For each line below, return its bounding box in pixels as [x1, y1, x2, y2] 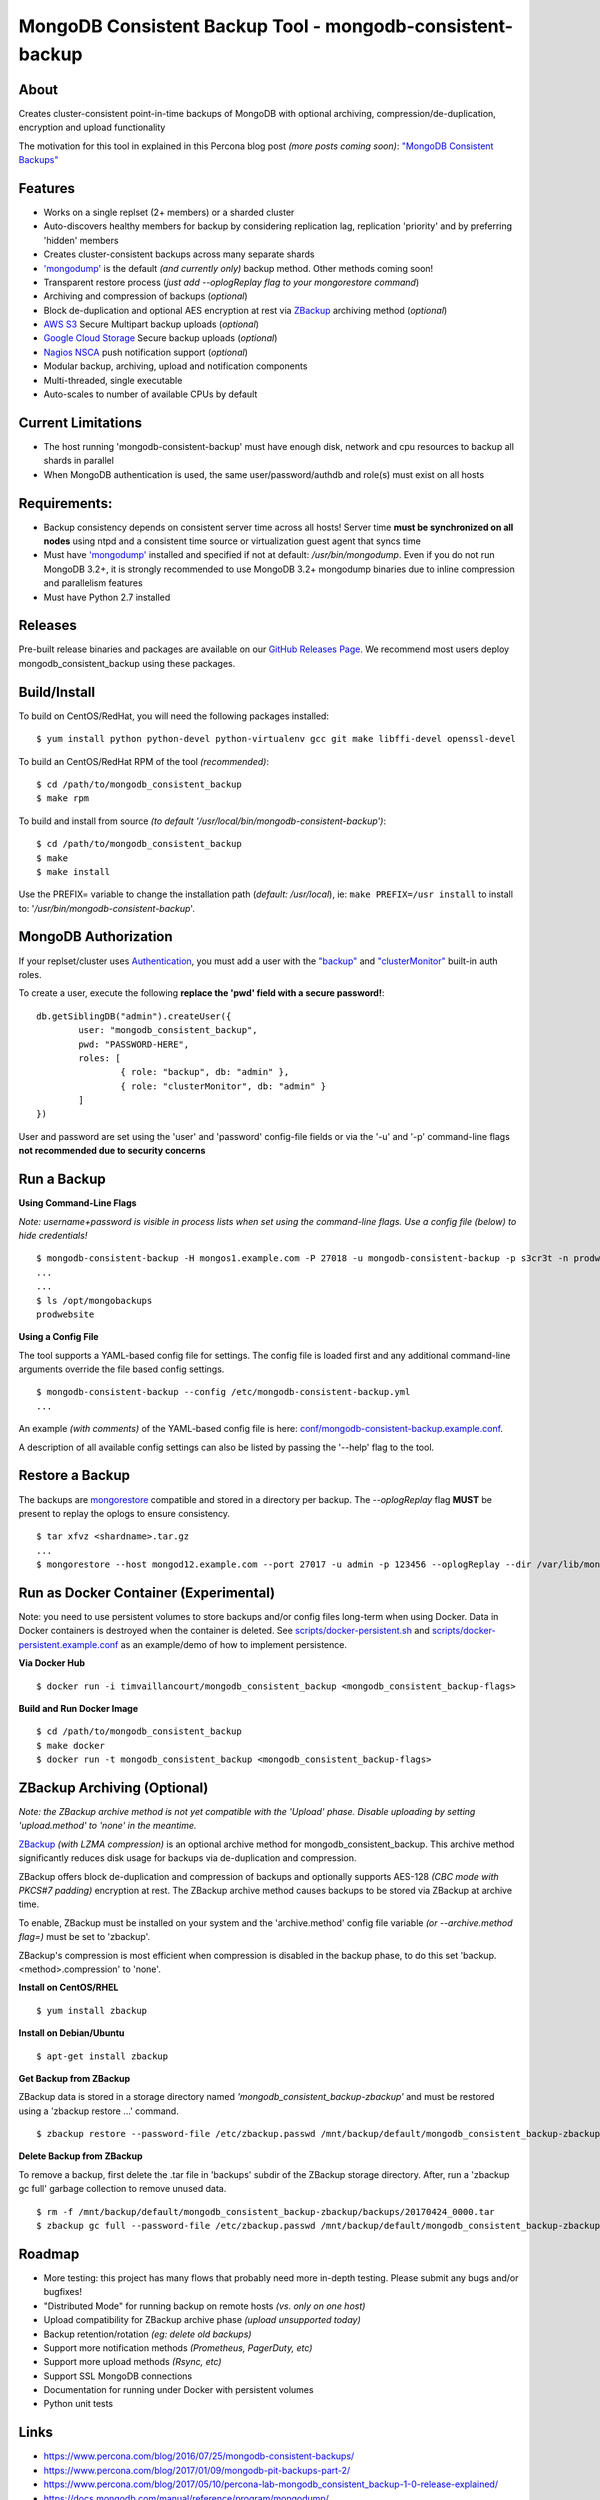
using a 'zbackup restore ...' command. [18, 2105, 179, 2117]
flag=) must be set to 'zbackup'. [18, 1931, 150, 1943]
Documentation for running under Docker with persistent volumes [43, 2384, 314, 2396]
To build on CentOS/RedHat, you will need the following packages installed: [18, 710, 330, 722]
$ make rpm [36, 793, 90, 804]
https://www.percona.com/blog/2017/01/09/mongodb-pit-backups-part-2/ [43, 2464, 351, 2476]
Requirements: [18, 495, 113, 512]
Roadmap [18, 2245, 80, 2262]
